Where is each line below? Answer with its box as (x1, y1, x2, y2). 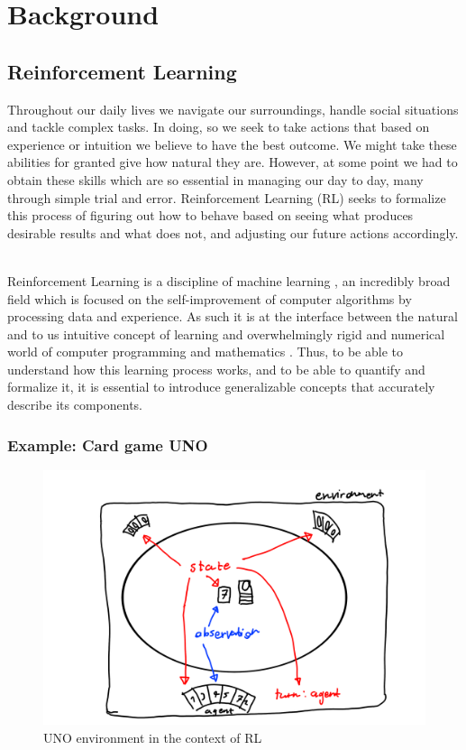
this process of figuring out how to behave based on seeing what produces (7, 206, 414, 225)
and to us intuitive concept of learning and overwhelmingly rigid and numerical (7, 324, 445, 343)
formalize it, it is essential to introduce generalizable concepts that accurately (7, 377, 435, 396)
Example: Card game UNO (7, 433, 208, 456)
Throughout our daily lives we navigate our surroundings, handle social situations (7, 99, 459, 118)
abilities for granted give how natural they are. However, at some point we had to (7, 153, 458, 171)
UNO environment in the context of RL (43, 727, 262, 746)
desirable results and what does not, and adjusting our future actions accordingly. (7, 223, 459, 242)
